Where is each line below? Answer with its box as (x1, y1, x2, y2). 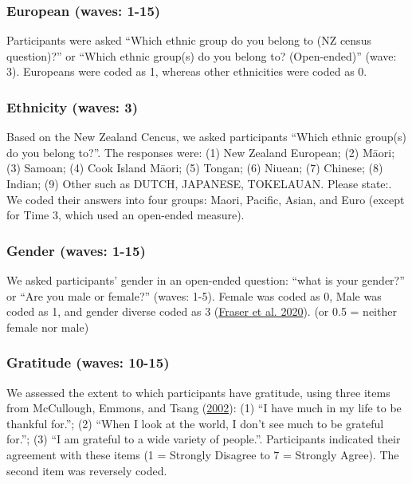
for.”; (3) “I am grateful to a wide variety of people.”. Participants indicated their (6, 431, 401, 447)
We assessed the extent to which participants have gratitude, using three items (6, 384, 390, 400)
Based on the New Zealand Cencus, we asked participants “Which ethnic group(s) (6, 128, 406, 145)
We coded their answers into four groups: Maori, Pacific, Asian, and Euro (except (6, 191, 405, 207)
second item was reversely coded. (6, 462, 167, 478)
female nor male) (6, 318, 89, 335)
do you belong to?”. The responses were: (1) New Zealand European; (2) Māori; (6, 144, 395, 160)
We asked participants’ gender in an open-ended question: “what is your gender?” (6, 272, 405, 288)
